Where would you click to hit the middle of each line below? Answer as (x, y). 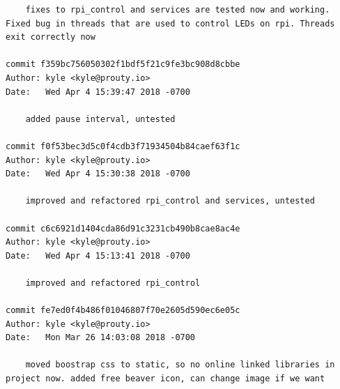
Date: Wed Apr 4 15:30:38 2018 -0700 (98, 174)
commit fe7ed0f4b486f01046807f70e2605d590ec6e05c (123, 311)
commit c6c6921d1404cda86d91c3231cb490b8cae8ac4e (123, 228)
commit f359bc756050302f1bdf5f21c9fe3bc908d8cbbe (123, 64)
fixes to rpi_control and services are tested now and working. (178, 10)
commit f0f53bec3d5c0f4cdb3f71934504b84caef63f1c (123, 146)
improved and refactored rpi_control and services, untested (170, 201)
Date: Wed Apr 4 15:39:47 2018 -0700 (98, 92)
